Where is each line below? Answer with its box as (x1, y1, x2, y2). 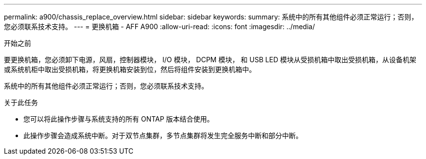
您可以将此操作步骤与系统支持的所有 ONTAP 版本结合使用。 (23, 115, 214, 123)
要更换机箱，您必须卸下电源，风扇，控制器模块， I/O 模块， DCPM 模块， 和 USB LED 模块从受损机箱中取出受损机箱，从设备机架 (4, 55, 416, 64)
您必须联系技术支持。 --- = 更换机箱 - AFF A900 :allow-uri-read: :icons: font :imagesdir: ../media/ (4, 22, 315, 31)
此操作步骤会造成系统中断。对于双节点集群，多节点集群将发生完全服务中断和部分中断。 (23, 131, 302, 140)
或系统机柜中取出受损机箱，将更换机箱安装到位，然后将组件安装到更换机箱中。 (4, 65, 256, 73)
